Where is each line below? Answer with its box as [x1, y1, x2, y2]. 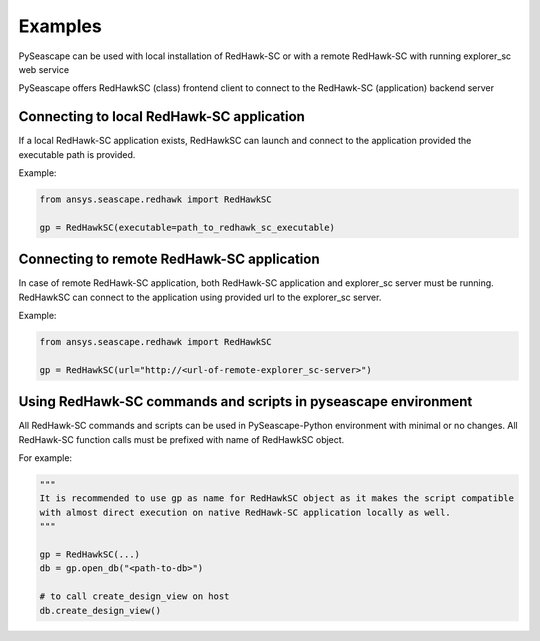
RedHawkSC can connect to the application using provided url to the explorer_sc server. [18, 291, 382, 303]
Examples [18, 15, 102, 37]
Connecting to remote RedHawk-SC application [18, 251, 320, 268]
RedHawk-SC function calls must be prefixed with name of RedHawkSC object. [18, 433, 345, 445]
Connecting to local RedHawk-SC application [18, 108, 305, 125]
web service [18, 63, 70, 75]
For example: [18, 452, 73, 464]
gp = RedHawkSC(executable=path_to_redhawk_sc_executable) [39, 221, 335, 233]
